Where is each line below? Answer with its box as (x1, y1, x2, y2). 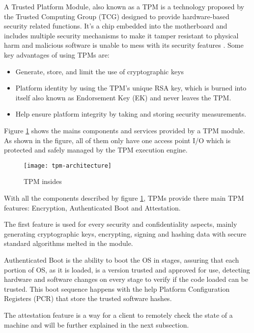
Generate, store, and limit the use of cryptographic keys (15, 66, 184, 76)
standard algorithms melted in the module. (4, 238, 133, 248)
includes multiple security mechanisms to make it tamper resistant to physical (4, 30, 239, 40)
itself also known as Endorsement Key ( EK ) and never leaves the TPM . (15, 92, 231, 102)
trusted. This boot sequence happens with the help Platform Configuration (4, 283, 230, 294)
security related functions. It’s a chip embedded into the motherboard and (4, 21, 227, 31)
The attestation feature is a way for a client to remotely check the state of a (4, 309, 233, 320)
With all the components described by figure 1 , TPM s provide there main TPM (4, 192, 244, 203)
